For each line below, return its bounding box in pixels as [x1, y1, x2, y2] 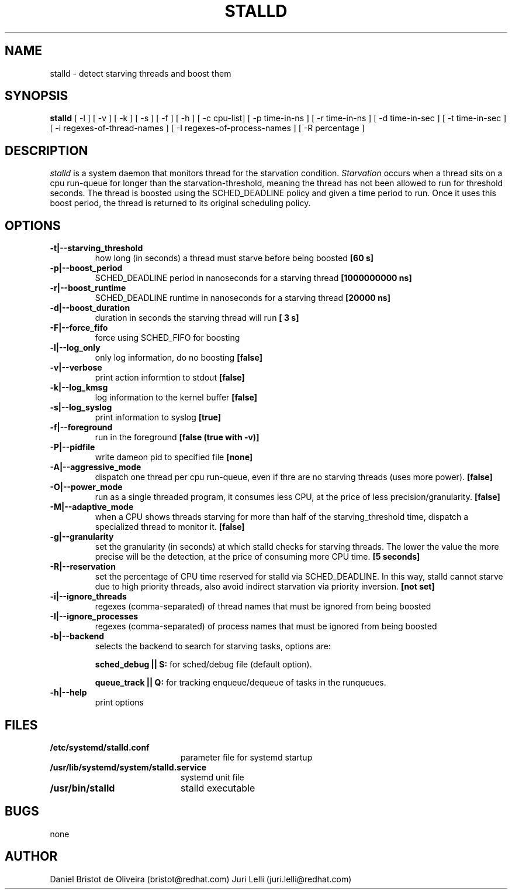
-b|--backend [50, 631, 105, 642]
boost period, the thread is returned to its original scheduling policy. [50, 198, 311, 208]
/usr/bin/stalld [50, 782, 115, 794]
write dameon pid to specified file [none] [95, 452, 253, 463]
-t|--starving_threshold [50, 243, 143, 254]
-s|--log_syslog [50, 402, 112, 413]
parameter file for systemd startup [181, 752, 313, 762]
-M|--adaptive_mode [50, 502, 134, 512]
